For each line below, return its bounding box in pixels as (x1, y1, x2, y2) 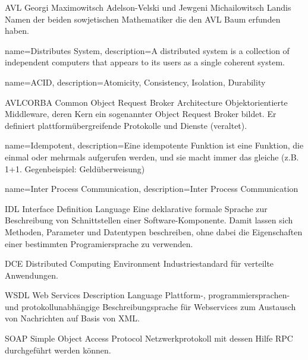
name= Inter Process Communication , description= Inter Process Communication (5, 182, 298, 195)
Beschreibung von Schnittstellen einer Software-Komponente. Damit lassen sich (5, 214, 293, 226)
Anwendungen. (5, 269, 58, 281)
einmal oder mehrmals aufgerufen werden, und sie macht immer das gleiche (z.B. (5, 150, 299, 163)
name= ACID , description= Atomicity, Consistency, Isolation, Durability (5, 75, 266, 88)
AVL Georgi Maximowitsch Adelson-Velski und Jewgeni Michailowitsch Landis (5, 1, 291, 13)
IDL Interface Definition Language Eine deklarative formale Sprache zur (5, 202, 268, 214)
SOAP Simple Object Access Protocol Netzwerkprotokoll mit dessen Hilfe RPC (5, 332, 293, 345)
